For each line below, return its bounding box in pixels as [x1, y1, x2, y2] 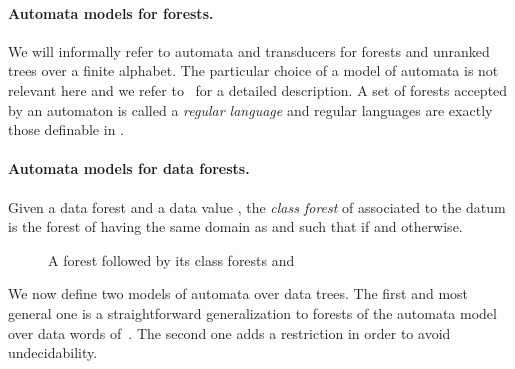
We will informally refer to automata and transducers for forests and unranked [8, 40, 490, 61]
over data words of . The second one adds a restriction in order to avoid [8, 322, 451, 343]
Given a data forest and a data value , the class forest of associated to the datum [8, 196, 506, 217]
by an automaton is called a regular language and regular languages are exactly [8, 99, 493, 120]
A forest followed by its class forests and [48, 249, 295, 270]
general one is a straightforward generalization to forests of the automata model [8, 302, 497, 323]
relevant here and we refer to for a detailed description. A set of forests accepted [8, 79, 508, 100]
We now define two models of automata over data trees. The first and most [8, 283, 469, 304]
